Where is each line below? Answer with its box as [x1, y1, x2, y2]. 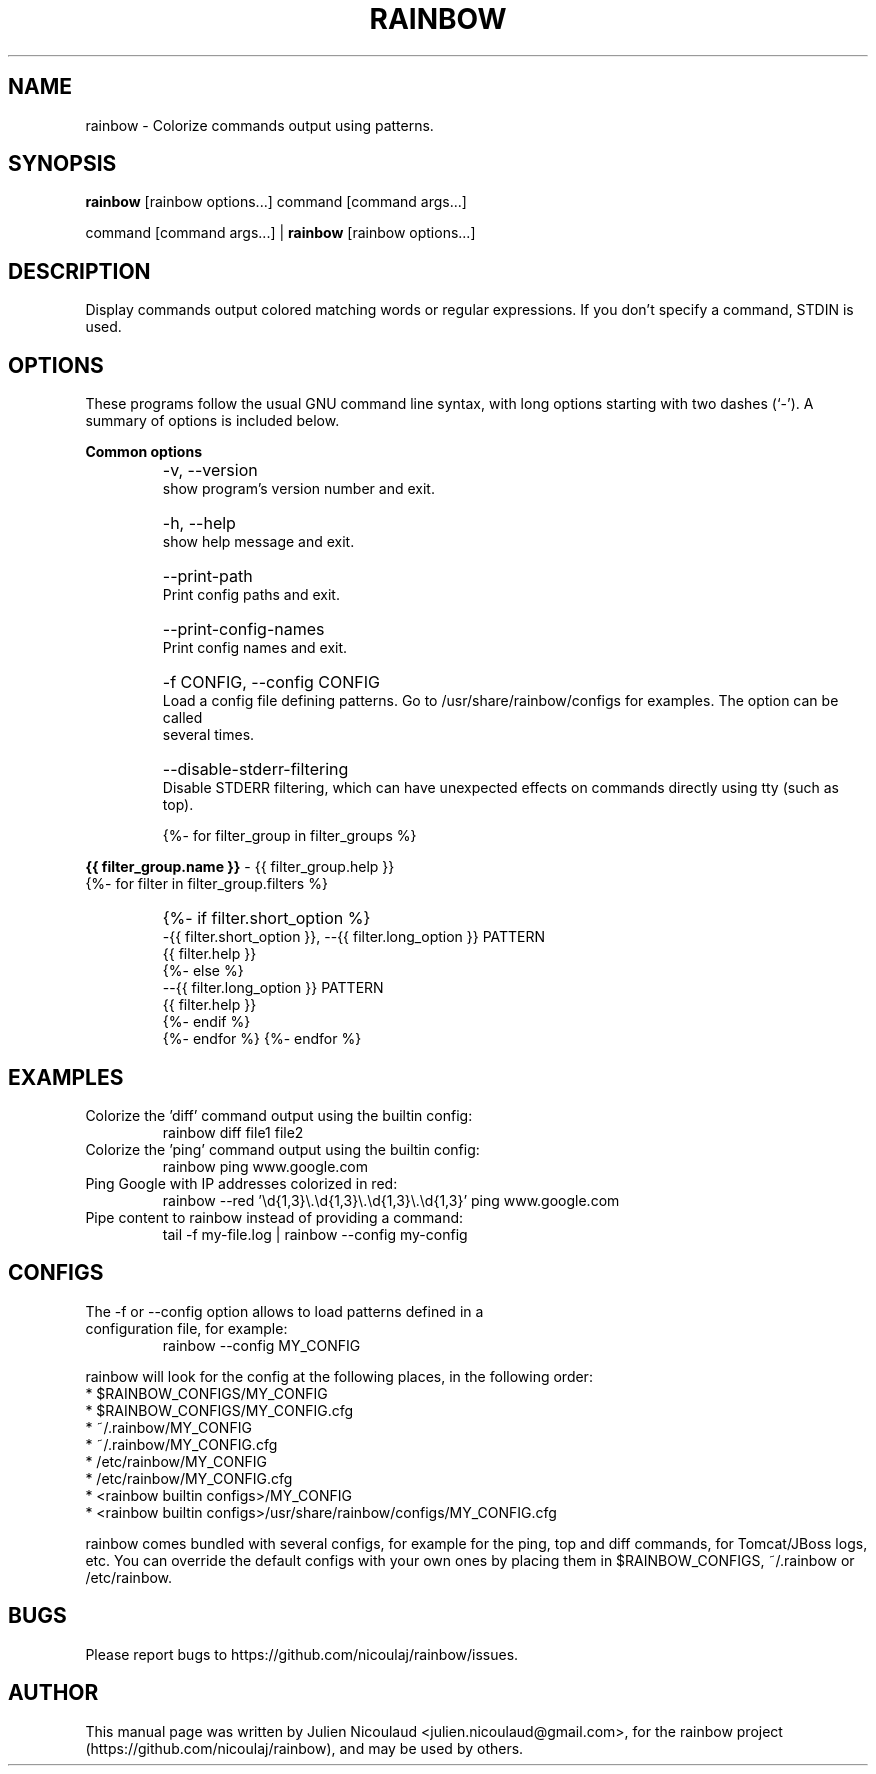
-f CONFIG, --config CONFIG [162, 672, 381, 693]
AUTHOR [8, 1680, 99, 1706]
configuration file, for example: [85, 1319, 288, 1337]
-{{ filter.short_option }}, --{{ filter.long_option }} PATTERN [162, 928, 546, 946]
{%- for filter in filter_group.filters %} [85, 875, 328, 893]
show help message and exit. [162, 533, 355, 551]
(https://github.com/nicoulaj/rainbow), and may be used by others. [85, 1739, 524, 1757]
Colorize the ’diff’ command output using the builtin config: [85, 1106, 473, 1124]
